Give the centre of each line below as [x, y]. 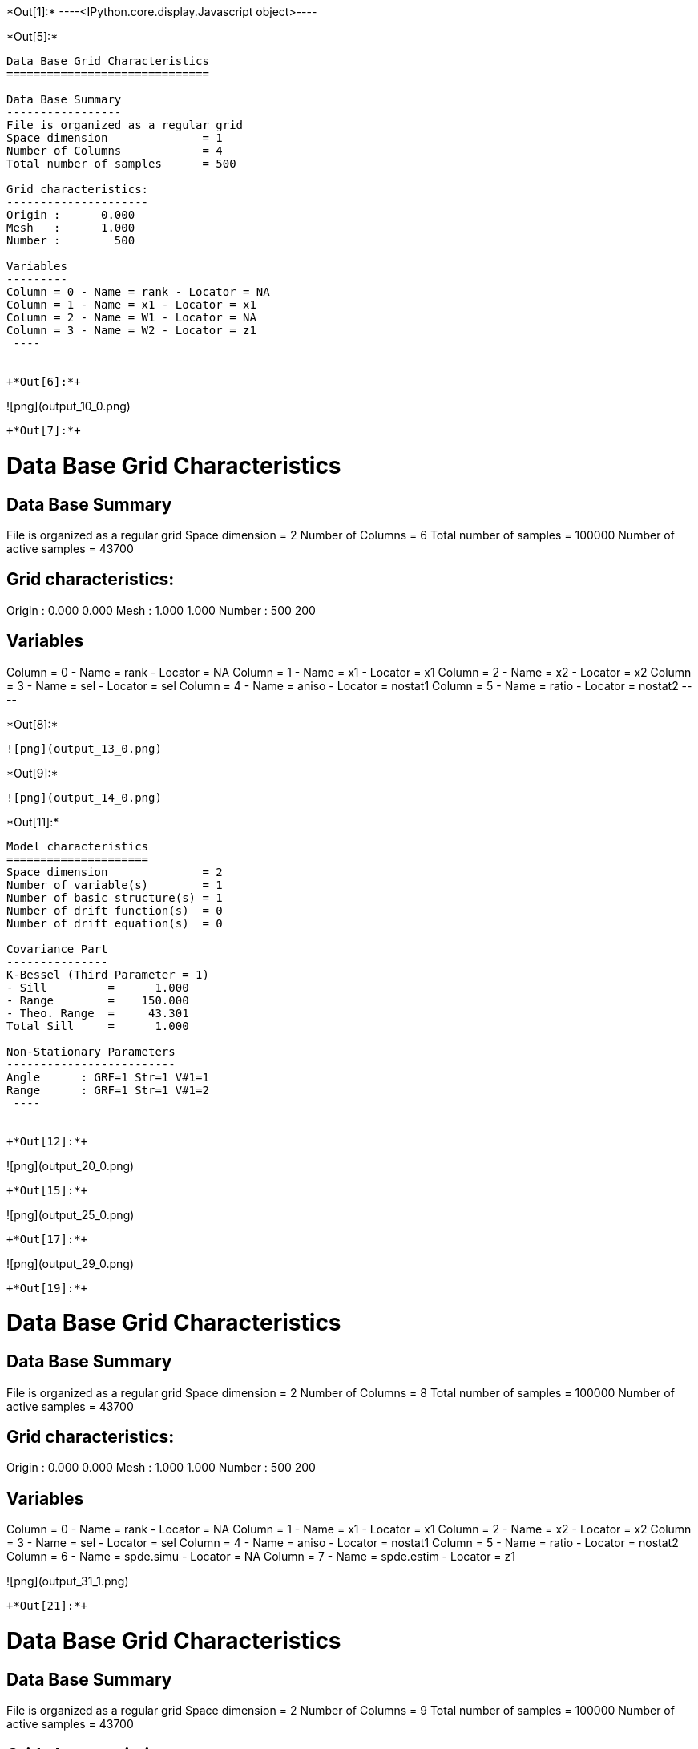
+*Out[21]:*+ [47, 1606]
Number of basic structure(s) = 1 [115, 897]
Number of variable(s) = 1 [115, 885]
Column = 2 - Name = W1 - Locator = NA [131, 317]
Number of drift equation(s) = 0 [115, 923]
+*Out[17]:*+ [47, 1239]
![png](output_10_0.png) [69, 406]
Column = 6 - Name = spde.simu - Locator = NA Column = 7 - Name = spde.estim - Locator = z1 [261, 1557]
